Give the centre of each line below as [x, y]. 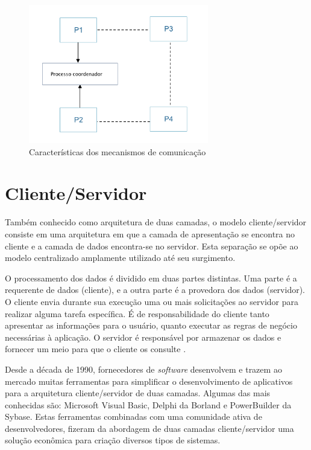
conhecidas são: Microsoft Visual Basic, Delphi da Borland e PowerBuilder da [148, 404]
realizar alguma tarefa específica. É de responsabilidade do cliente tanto [137, 313]
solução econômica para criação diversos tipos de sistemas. [113, 440]
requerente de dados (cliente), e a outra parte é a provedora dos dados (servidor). [155, 290]
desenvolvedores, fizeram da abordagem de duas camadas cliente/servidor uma [149, 428]
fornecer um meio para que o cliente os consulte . [96, 349]
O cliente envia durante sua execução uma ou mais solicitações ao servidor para [152, 301]
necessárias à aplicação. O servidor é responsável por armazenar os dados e [143, 337]
